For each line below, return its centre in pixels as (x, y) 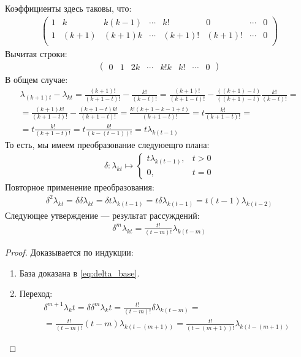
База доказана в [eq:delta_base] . (79, 273)
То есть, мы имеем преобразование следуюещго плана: (107, 145)
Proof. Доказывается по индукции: (69, 252)
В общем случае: (36, 80)
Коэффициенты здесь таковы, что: (68, 8)
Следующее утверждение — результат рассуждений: (102, 215)
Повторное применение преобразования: (80, 186)
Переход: (36, 293)
